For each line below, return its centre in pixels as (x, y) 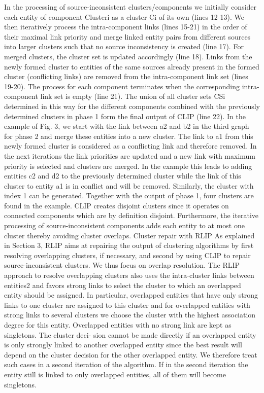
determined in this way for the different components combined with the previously (132, 106)
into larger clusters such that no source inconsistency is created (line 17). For (124, 46)
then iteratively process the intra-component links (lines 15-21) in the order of (126, 27)
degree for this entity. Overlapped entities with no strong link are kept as (118, 325)
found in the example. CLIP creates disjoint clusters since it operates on (117, 205)
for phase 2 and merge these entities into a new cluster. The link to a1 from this (129, 136)
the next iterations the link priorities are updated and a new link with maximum (130, 155)
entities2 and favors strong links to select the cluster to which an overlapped (123, 285)
